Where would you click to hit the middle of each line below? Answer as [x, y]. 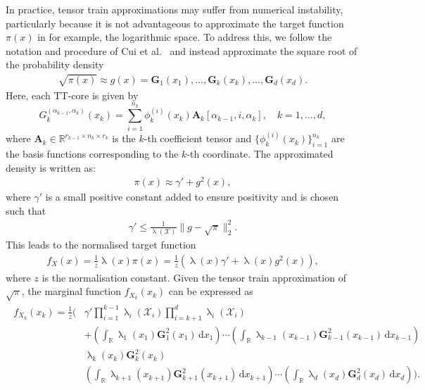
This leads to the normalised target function [101, 245]
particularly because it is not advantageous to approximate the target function [175, 23]
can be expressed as [211, 291]
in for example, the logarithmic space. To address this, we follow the [185, 37]
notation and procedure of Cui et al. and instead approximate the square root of [182, 50]
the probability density [55, 64]
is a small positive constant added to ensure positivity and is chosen [192, 197]
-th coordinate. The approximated [260, 153]
